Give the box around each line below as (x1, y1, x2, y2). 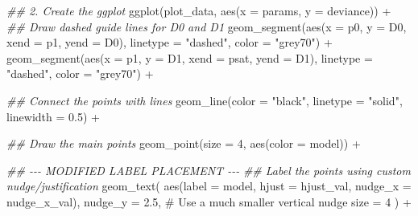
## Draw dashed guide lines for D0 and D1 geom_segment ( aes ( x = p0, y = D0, (6, 18, 407, 35)
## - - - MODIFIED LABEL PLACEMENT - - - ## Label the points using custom (6, 161, 411, 178)
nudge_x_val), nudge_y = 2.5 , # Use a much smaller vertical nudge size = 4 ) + (6, 193, 412, 210)
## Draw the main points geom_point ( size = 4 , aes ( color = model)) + (6, 135, 361, 152)
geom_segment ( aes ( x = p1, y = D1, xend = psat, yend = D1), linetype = (6, 49, 373, 66)
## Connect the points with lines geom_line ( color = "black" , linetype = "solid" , (6, 92, 403, 108)
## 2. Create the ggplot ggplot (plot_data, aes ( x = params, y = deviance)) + (6, 2, 391, 18)
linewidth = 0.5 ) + (6, 108, 100, 124)
